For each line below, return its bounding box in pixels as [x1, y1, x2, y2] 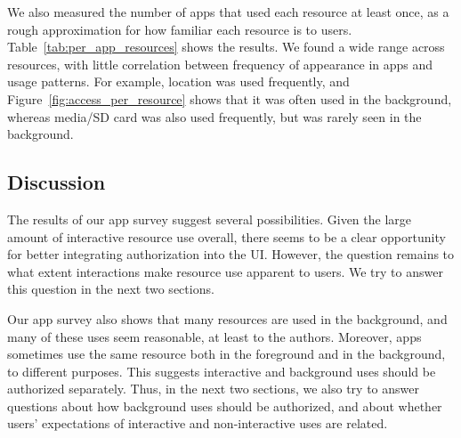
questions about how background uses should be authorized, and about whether [7, 396, 442, 415]
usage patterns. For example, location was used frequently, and [7, 72, 350, 91]
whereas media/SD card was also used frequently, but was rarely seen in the [7, 107, 422, 126]
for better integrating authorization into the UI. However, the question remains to [7, 245, 455, 264]
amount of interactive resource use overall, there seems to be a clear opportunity [7, 227, 446, 246]
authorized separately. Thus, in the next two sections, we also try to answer [7, 379, 419, 398]
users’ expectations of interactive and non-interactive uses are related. [7, 414, 388, 433]
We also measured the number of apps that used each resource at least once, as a [7, 3, 449, 20]
